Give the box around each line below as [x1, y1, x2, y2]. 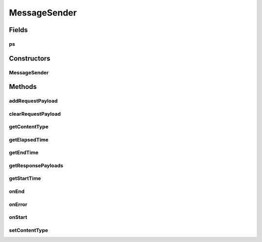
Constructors [9, 54, 50, 63]
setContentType [9, 226, 49, 233]
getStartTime [9, 175, 41, 182]
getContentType [9, 123, 49, 130]
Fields [9, 26, 28, 34]
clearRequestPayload [9, 110, 61, 117]
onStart [9, 214, 28, 221]
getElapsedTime [9, 136, 49, 143]
